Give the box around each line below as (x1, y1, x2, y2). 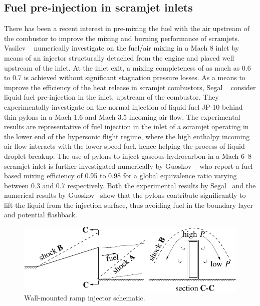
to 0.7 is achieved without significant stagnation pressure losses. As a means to (4, 72, 245, 83)
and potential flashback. (4, 209, 77, 220)
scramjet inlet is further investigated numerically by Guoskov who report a (4, 160, 239, 171)
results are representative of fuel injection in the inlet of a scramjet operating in (4, 121, 249, 132)
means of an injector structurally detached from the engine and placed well (4, 52, 234, 63)
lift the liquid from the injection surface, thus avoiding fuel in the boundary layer (4, 199, 253, 210)
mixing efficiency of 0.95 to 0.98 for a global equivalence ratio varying (23, 170, 237, 181)
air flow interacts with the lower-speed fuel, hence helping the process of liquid (4, 141, 245, 151)
